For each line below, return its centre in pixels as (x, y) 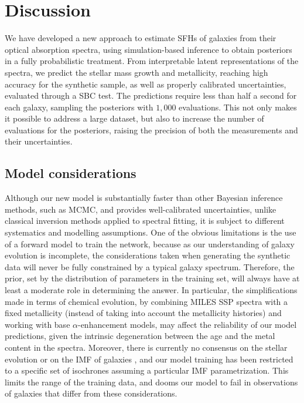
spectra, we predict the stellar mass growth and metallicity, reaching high (136, 72)
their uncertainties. (39, 141)
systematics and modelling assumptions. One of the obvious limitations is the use (151, 232)
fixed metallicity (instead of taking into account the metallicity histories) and (143, 313)
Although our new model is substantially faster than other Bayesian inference (144, 198)
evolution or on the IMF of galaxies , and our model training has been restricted (149, 359)
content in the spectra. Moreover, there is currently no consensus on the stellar (146, 347)
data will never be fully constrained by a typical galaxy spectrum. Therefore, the (150, 266)
